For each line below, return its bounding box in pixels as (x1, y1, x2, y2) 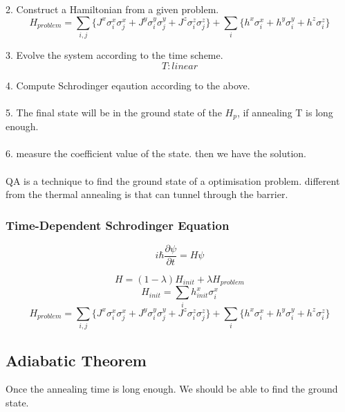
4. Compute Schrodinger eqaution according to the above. (6, 78, 250, 92)
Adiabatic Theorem (6, 349, 147, 370)
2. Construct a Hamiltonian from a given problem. (6, 2, 219, 16)
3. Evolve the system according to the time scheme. (6, 47, 223, 62)
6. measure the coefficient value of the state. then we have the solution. (6, 146, 306, 161)
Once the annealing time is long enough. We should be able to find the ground (6, 382, 338, 396)
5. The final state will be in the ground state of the (6, 105, 222, 119)
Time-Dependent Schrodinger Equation (6, 216, 230, 233)
